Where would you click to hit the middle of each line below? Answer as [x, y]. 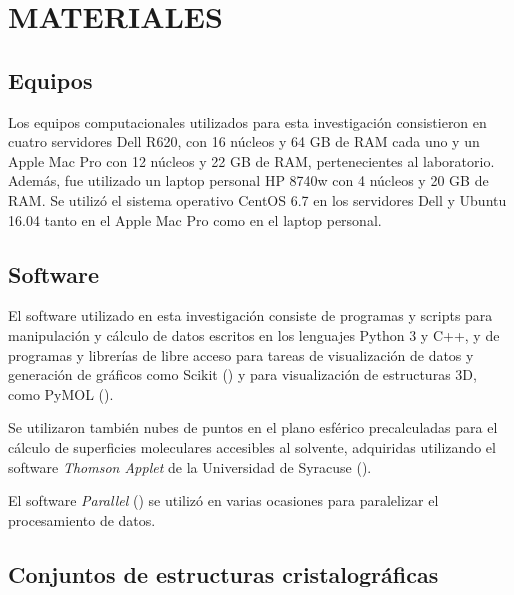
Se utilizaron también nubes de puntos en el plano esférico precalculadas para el [253, 427]
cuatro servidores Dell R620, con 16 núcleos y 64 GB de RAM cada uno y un [244, 141]
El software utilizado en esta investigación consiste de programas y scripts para [250, 315]
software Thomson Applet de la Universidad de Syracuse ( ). [190, 466]
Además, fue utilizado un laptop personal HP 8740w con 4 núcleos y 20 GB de [248, 180]
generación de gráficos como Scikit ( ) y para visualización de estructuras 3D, [242, 374]
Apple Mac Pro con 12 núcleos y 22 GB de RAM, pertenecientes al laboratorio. [251, 160]
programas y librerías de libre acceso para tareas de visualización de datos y [241, 354]
